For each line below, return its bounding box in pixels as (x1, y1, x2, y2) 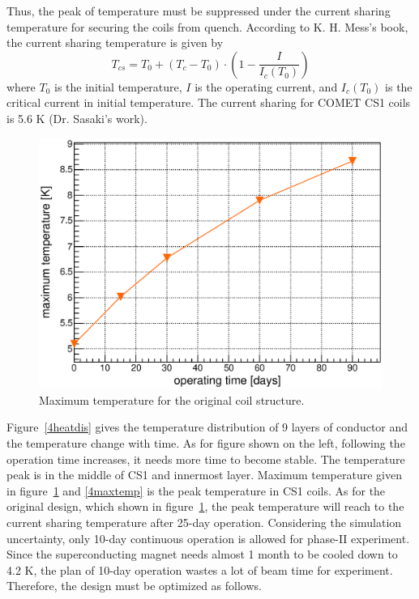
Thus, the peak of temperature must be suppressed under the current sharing (6, 2, 391, 19)
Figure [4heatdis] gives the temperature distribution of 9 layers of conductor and (6, 418, 408, 435)
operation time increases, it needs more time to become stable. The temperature (6, 450, 405, 467)
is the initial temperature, (54, 78, 182, 95)
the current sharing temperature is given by (6, 34, 224, 51)
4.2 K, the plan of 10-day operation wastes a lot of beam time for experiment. (6, 561, 393, 578)
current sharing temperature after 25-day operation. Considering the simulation (6, 514, 402, 531)
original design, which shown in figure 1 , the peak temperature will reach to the (6, 498, 404, 515)
